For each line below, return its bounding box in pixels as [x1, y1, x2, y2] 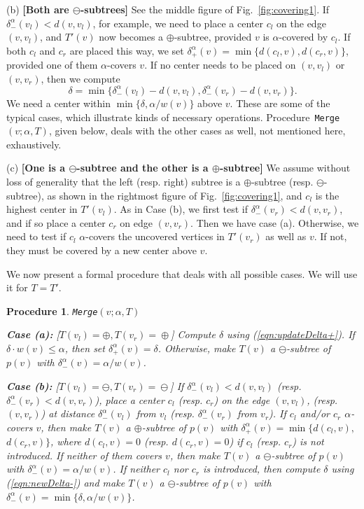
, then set [64, 340, 105, 355]
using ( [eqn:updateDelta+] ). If [227, 327, 355, 342]
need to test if [6, 229, 66, 244]
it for [6, 280, 28, 295]
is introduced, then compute [203, 461, 321, 476]
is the [315, 188, 339, 202]
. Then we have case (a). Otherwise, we [190, 215, 359, 230]
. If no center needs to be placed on [144, 57, 296, 72]
